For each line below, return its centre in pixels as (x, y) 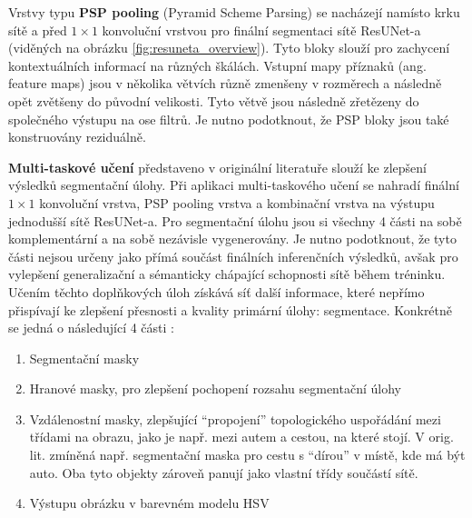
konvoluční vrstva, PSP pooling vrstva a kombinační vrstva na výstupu (237, 202)
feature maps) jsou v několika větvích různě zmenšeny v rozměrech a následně (225, 83)
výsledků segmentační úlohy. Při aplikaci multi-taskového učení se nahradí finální (234, 185)
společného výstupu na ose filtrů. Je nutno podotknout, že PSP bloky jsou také (229, 119)
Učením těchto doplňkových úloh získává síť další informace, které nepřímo (216, 291)
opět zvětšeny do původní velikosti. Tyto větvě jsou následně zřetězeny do (214, 100)
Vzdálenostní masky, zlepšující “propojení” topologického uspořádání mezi (235, 418)
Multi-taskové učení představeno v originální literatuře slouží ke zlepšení (217, 167)
